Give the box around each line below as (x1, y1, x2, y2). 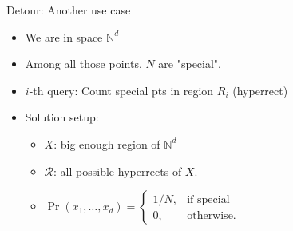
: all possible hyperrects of (53, 162, 182, 179)
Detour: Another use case (6, 2, 131, 18)
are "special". (158, 55, 222, 72)
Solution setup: (25, 109, 99, 125)
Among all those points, (25, 55, 142, 72)
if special (187, 193, 230, 205)
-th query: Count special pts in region (29, 82, 214, 98)
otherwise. (187, 209, 236, 221)
